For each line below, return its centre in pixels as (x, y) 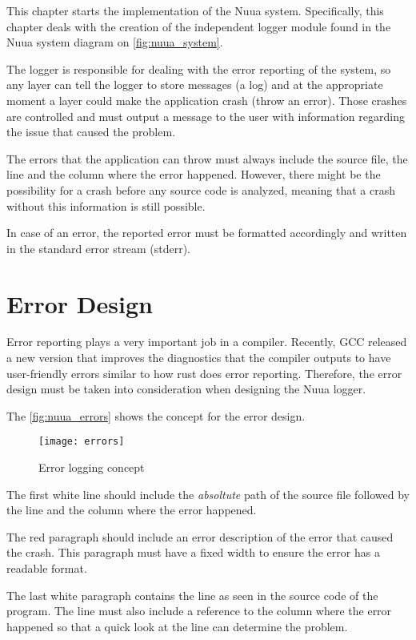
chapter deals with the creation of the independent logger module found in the (199, 26)
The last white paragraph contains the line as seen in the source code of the (192, 595)
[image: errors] (82, 442)
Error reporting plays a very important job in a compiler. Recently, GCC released (207, 342)
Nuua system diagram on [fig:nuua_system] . (115, 42)
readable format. (47, 568)
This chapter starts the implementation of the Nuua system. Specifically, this (195, 10)
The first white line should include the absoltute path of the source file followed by (208, 494)
